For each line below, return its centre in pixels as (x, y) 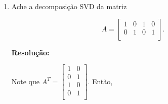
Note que (26, 81)
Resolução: (30, 52)
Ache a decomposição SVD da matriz (69, 6)
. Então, (100, 81)
